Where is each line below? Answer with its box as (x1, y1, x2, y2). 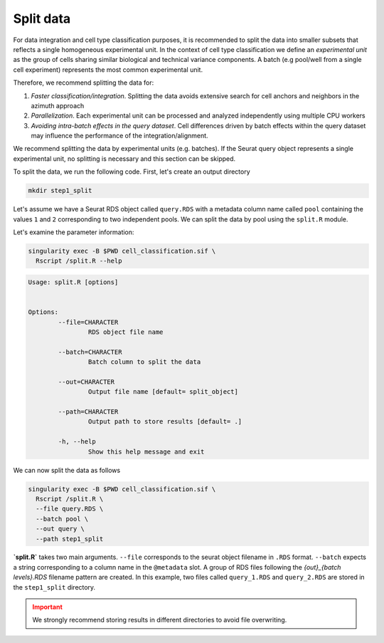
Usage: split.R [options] (28, 278, 119, 286)
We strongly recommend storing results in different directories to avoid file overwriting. (32, 616, 287, 624)
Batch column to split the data (87, 358, 201, 366)
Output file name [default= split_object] (87, 388, 238, 396)
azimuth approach (31, 101, 85, 110)
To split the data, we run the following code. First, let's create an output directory (13, 167, 250, 176)
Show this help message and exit (87, 447, 205, 456)
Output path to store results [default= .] (87, 417, 242, 426)
